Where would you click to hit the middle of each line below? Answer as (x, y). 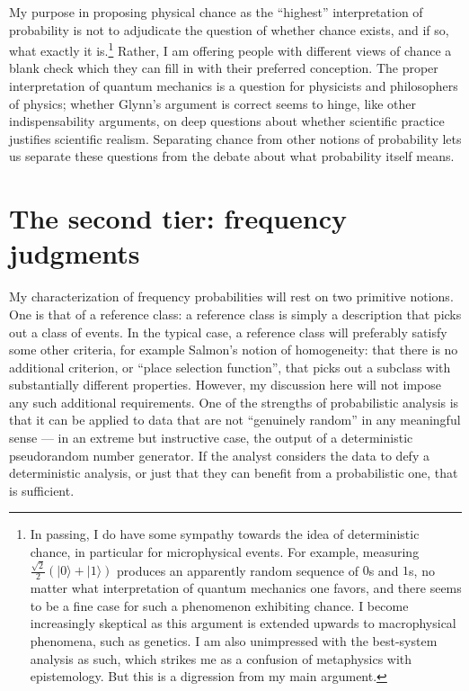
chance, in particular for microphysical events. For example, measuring (225, 552)
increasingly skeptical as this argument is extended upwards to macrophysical (243, 623)
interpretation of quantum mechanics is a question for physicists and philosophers (234, 86)
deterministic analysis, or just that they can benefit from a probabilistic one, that (234, 473)
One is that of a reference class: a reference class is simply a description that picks (235, 314)
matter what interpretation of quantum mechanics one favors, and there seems (246, 588)
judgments (75, 253)
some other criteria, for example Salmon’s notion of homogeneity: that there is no (234, 350)
